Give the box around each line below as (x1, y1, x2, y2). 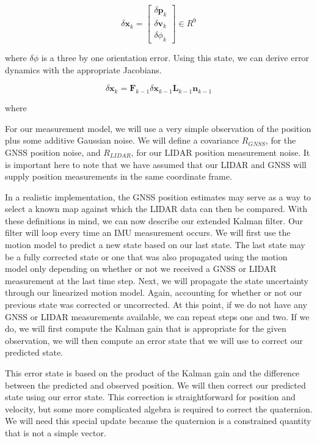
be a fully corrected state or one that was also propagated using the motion (5, 250, 288, 263)
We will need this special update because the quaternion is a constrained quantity (5, 414, 312, 427)
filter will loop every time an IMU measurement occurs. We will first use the (5, 226, 291, 239)
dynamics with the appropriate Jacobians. (5, 63, 162, 76)
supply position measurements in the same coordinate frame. (5, 170, 232, 183)
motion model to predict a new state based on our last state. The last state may (5, 238, 305, 251)
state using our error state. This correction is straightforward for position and (5, 390, 296, 403)
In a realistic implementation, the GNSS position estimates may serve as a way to (5, 190, 312, 203)
